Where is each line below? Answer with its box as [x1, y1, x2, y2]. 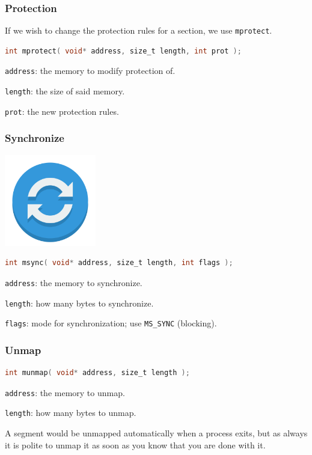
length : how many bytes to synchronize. [5, 296, 154, 309]
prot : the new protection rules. [5, 105, 119, 117]
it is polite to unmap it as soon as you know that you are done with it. [5, 438, 266, 451]
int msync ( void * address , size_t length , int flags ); [5, 258, 233, 267]
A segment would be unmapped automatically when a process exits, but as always [5, 427, 308, 439]
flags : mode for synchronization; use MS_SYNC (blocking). [5, 317, 217, 329]
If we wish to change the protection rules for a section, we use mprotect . [5, 24, 272, 37]
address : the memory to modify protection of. [5, 64, 176, 77]
